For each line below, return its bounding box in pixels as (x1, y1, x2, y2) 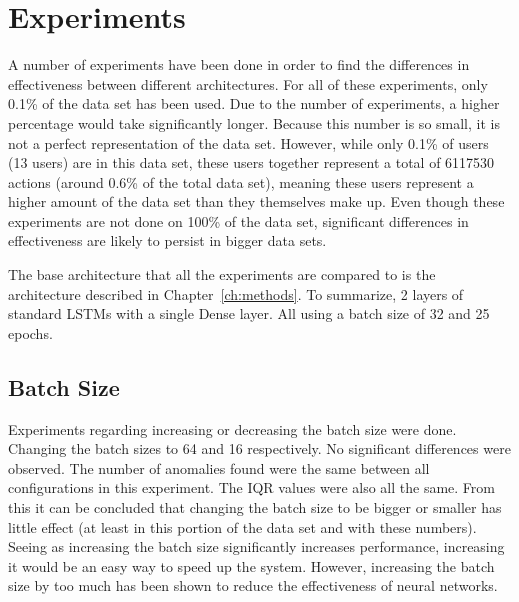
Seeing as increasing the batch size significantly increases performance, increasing (8, 536, 505, 557)
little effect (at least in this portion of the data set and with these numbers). (8, 516, 477, 537)
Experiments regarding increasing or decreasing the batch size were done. (8, 418, 457, 439)
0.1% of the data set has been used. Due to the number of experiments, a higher (8, 93, 500, 114)
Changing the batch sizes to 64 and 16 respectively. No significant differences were (8, 438, 511, 459)
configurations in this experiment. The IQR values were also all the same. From (8, 477, 496, 498)
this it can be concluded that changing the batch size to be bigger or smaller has (8, 497, 502, 518)
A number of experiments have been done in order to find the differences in (8, 54, 470, 75)
